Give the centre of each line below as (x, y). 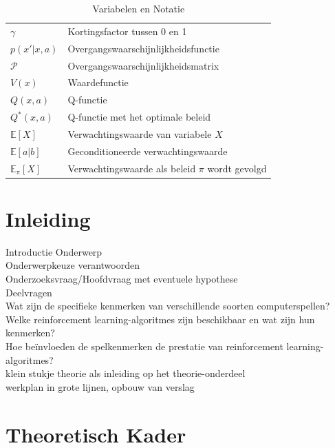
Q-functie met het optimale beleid (139, 117)
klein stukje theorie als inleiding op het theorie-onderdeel (126, 373)
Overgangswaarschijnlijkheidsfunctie (143, 48)
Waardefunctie (98, 82)
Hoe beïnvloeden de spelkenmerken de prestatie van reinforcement (144, 346)
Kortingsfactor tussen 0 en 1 (127, 31)
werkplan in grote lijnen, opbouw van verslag (100, 386)
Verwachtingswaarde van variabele (140, 133)
